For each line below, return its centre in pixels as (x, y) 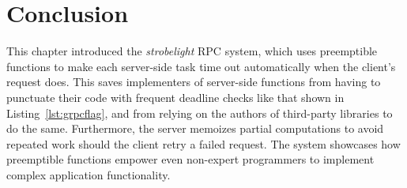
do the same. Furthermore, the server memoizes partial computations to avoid (195, 128)
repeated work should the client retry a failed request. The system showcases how (203, 143)
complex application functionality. (89, 174)
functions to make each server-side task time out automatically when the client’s (201, 66)
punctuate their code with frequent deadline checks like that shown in (175, 97)
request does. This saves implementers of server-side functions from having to (194, 82)
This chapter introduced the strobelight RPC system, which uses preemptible (192, 51)
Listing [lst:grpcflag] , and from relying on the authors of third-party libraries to (200, 113)
